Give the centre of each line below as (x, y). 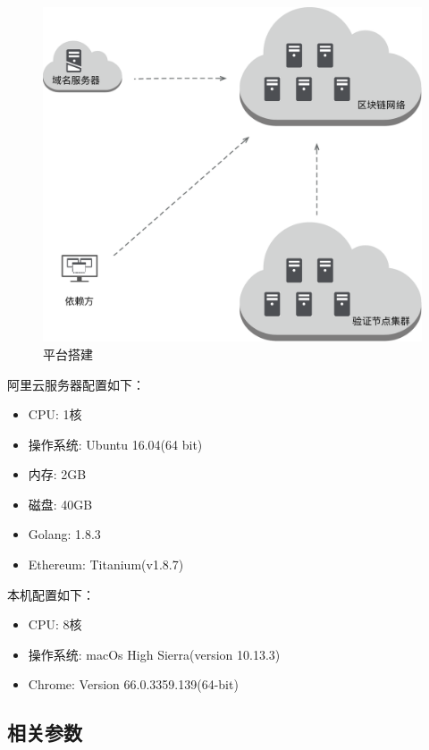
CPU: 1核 (55, 414)
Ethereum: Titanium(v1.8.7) (106, 565)
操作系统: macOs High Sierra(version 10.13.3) (154, 654)
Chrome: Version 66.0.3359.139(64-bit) (133, 684)
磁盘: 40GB (60, 504)
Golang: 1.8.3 (64, 534)
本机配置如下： (51, 594)
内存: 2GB (57, 474)
